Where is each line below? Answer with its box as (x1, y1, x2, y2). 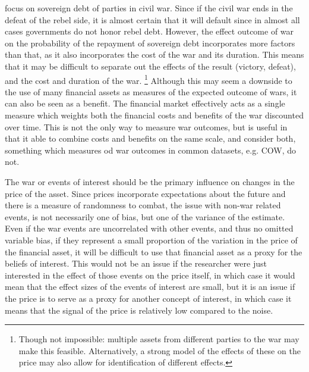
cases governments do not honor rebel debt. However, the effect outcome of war (5, 25, 294, 37)
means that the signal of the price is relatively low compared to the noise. (5, 304, 273, 316)
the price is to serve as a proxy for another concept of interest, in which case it (5, 292, 292, 304)
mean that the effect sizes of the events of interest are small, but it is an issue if (5, 280, 295, 293)
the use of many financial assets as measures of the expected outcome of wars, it (5, 85, 297, 98)
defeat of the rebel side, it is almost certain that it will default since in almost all (5, 13, 300, 26)
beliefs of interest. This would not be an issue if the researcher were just (5, 257, 267, 270)
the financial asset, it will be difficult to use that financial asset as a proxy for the (5, 245, 302, 258)
